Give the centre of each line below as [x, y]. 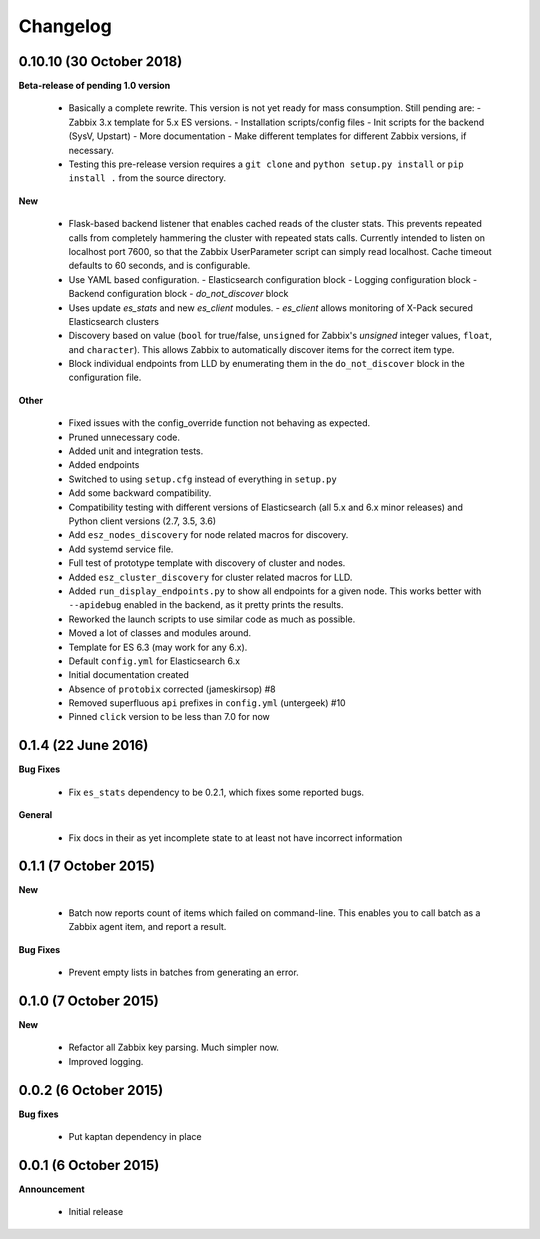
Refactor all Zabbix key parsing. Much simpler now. [174, 1047]
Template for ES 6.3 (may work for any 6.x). [158, 647]
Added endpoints [104, 465]
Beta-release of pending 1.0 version [94, 86]
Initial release [96, 1212]
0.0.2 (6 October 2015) [91, 1090]
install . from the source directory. [147, 178]
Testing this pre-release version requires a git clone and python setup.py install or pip [266, 164]
